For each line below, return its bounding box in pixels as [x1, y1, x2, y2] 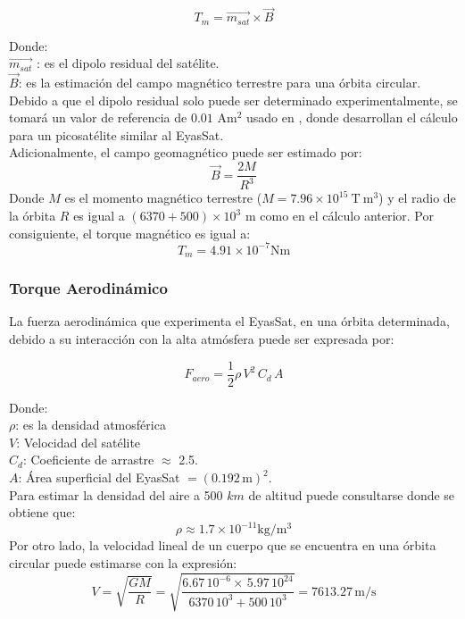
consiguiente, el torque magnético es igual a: [9, 223, 251, 242]
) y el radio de [378, 188, 456, 207]
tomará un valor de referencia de [9, 108, 187, 127]
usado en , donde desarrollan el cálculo [246, 108, 458, 127]
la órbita [9, 206, 56, 225]
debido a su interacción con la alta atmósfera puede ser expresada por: [9, 330, 394, 347]
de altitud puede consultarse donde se [248, 485, 455, 504]
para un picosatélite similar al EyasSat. [9, 125, 224, 144]
